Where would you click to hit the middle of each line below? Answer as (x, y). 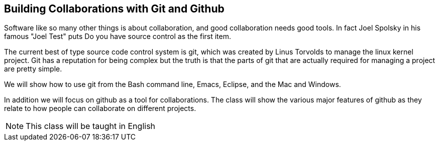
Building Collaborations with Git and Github (114, 9)
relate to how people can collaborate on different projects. (100, 108)
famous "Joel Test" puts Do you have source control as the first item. (118, 36)
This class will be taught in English (91, 126)
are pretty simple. (33, 69)
